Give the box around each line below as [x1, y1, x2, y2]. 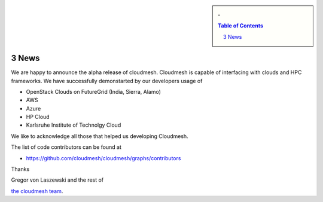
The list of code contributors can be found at [11, 143, 122, 151]
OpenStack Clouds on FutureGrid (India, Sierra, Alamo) [26, 88, 161, 95]
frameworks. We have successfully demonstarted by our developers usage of [11, 77, 203, 84]
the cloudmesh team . [11, 187, 63, 194]
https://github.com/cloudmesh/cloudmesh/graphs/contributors [26, 154, 181, 161]
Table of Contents [218, 22, 263, 29]
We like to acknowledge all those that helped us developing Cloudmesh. [11, 132, 188, 140]
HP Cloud [26, 114, 50, 121]
